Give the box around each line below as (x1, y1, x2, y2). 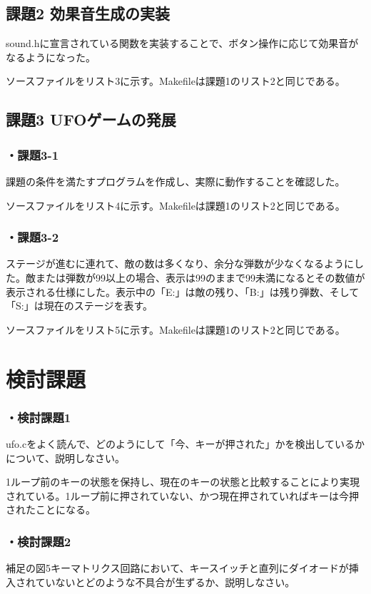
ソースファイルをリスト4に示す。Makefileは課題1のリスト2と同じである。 (6, 198, 345, 212)
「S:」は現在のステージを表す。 (6, 298, 153, 313)
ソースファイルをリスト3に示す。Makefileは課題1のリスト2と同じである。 (6, 73, 345, 88)
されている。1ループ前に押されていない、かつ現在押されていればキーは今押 (6, 488, 359, 503)
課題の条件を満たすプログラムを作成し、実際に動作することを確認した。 (6, 173, 345, 188)
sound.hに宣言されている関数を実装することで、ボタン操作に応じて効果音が (6, 36, 359, 51)
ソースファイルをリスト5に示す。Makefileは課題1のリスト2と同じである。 (6, 322, 345, 337)
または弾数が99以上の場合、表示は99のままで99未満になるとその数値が (35, 270, 365, 285)
